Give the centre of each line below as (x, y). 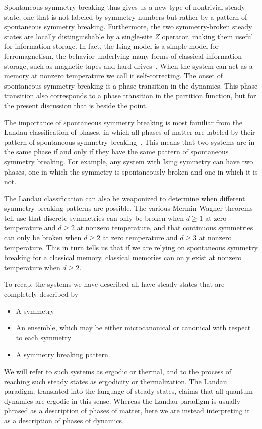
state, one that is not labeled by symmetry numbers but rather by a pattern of (126, 16)
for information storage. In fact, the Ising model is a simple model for (111, 46)
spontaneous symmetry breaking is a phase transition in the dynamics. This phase (131, 85)
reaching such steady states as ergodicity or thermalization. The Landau (116, 381)
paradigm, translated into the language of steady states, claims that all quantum (128, 391)
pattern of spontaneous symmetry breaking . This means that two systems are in (129, 142)
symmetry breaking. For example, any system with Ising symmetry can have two (129, 161)
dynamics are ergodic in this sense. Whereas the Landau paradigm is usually (122, 401)
